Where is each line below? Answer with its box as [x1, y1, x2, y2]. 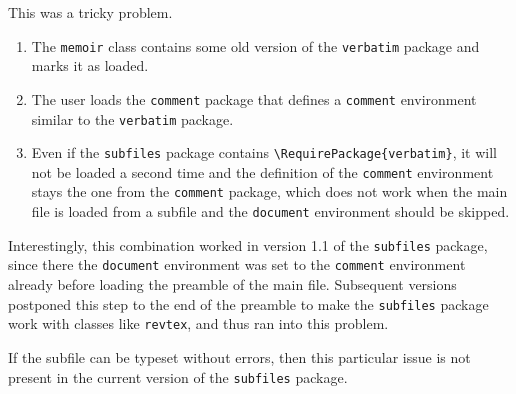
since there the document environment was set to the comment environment [8, 254, 466, 275]
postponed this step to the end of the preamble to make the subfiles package [8, 293, 489, 314]
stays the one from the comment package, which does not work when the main [31, 181, 508, 202]
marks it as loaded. [31, 55, 149, 76]
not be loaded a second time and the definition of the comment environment [31, 161, 494, 182]
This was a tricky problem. [8, 2, 173, 22]
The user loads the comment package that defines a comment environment [31, 88, 477, 109]
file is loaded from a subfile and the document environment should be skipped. [31, 201, 510, 222]
